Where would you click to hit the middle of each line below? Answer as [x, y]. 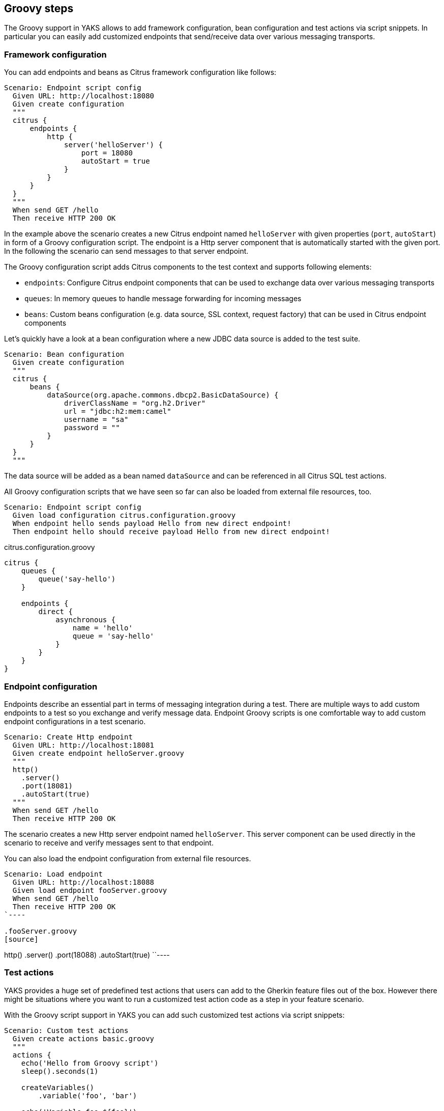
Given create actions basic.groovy [83, 1038]
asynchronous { [86, 620]
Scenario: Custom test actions [66, 1030]
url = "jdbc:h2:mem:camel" [118, 412]
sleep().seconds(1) [60, 1071]
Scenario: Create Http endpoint [68, 737]
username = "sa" [96, 420]
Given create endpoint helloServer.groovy [98, 753]
